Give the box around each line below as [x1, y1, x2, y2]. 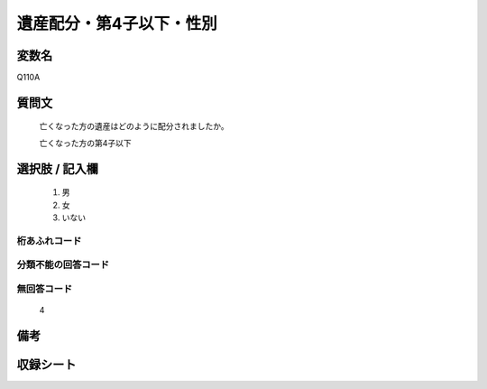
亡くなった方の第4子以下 [39, 137, 133, 148]
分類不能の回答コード [16, 258, 110, 271]
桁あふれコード [16, 235, 82, 247]
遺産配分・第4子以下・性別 [16, 14, 217, 33]
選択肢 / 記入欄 [16, 161, 99, 176]
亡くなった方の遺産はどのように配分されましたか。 [39, 121, 229, 132]
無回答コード [16, 282, 73, 295]
